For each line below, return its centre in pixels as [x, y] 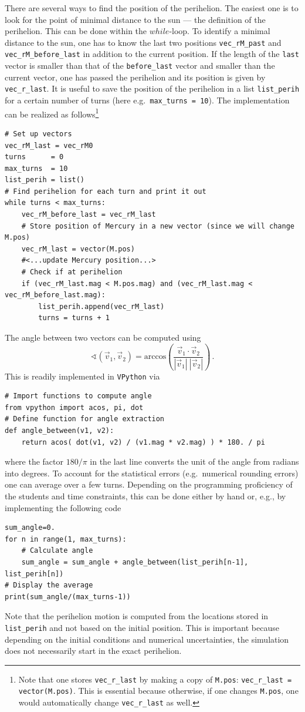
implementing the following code [63, 507]
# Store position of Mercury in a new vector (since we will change [158, 226]
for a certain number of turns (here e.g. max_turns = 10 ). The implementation [147, 100]
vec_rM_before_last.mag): [55, 295]
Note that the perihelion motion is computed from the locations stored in [137, 616]
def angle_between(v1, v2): [60, 430]
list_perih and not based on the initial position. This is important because [142, 627]
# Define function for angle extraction [85, 419]
